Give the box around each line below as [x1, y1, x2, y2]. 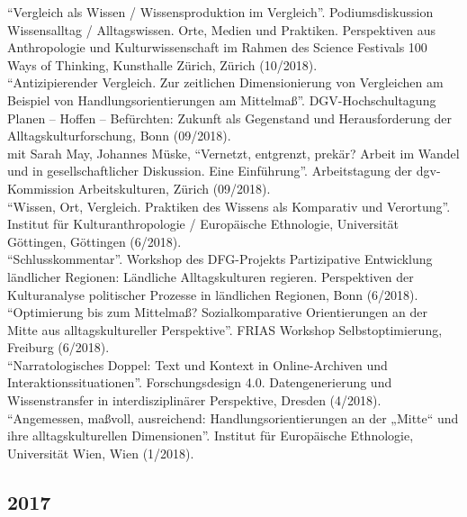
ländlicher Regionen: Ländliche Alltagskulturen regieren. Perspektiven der [7, 267, 414, 286]
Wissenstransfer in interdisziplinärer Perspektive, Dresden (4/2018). [7, 391, 382, 410]
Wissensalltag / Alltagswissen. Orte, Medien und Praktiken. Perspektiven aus [7, 20, 436, 39]
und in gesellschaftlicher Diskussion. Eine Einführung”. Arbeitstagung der [7, 161, 413, 180]
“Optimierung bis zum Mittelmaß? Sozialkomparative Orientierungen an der [7, 303, 427, 322]
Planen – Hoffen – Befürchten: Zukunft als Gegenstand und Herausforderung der [7, 108, 453, 127]
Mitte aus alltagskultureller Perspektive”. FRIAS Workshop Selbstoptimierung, [7, 320, 443, 339]
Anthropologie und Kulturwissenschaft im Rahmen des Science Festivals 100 [7, 38, 427, 57]
